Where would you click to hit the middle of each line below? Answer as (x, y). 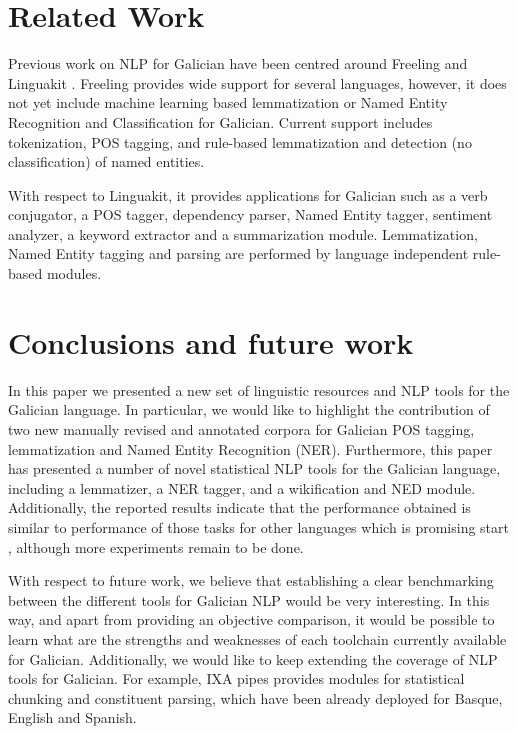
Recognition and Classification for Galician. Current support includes (220, 121)
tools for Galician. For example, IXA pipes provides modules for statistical (236, 678)
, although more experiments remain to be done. (156, 546)
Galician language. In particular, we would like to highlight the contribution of (249, 409)
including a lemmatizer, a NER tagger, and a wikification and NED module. (242, 487)
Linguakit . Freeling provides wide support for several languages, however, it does (257, 82)
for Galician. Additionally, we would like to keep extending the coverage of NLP (253, 658)
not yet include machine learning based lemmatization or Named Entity (228, 102)
